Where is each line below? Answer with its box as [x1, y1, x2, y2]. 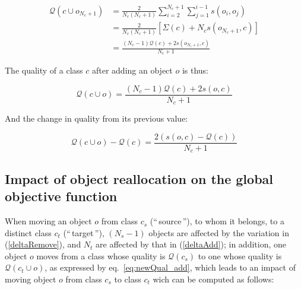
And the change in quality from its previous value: [5, 112, 188, 125]
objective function [5, 187, 118, 205]
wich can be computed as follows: [153, 273, 274, 285]
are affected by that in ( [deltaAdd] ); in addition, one [96, 238, 287, 250]
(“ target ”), [63, 226, 104, 239]
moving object [5, 273, 56, 285]
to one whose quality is [198, 249, 282, 262]
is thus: [182, 64, 208, 77]
